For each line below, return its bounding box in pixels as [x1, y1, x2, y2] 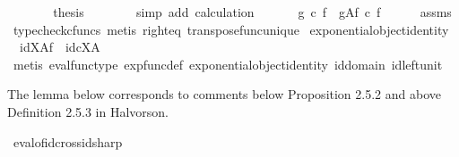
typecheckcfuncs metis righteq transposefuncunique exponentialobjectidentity [13, 20, 449, 38]
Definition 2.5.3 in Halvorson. [7, 102, 169, 120]
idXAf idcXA [19, 37, 100, 56]
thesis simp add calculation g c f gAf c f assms [53, 3, 452, 21]
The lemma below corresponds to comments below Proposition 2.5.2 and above [7, 85, 441, 103]
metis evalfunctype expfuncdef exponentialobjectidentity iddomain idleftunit [13, 54, 443, 73]
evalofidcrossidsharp [13, 132, 123, 151]
